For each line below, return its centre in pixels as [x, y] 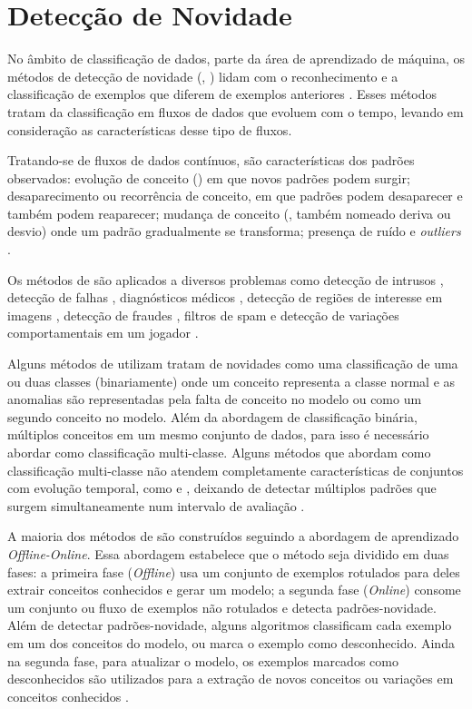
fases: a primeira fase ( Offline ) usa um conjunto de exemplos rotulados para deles [234, 571]
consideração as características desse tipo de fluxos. [150, 129]
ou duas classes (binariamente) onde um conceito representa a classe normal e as [231, 381]
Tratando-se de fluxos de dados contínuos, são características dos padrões [211, 160]
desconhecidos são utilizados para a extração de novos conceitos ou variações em [231, 679]
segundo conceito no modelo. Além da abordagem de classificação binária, [212, 416]
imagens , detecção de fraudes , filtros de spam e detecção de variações [203, 315]
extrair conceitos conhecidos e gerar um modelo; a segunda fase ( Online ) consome [234, 590]
